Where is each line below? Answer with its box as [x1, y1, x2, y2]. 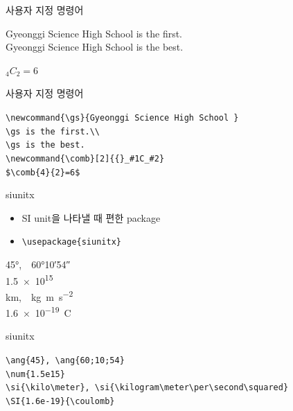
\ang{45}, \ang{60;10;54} [6, 356, 125, 366]
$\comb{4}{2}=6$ [6, 167, 80, 177]
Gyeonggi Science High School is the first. [6, 26, 183, 40]
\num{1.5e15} [6, 369, 65, 379]
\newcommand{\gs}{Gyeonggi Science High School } [6, 112, 239, 123]
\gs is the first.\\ [6, 126, 100, 137]
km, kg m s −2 [6, 287, 73, 304]
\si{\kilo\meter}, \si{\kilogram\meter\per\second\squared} [6, 383, 289, 393]
